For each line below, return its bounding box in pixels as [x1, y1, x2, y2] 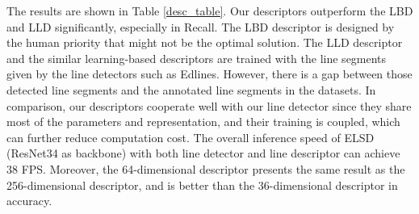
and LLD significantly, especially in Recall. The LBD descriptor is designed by [6, 18, 395, 35]
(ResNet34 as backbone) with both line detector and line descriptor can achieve [6, 145, 400, 162]
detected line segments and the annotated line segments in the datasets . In [6, 81, 376, 98]
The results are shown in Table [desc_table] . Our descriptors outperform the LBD [6, 2, 413, 19]
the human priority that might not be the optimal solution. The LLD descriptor [6, 34, 403, 51]
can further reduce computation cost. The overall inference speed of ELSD [6, 128, 375, 145]
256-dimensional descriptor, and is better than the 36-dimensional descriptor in [6, 176, 398, 193]
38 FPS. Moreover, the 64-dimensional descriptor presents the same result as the [6, 160, 405, 177]
